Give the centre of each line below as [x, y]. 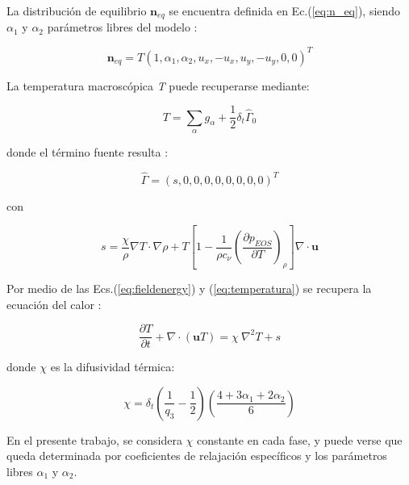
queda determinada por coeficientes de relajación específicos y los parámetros [197, 456]
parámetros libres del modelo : [122, 27]
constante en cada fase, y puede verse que [300, 439]
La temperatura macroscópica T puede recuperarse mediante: [158, 85]
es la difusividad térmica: [113, 367]
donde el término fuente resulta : [88, 152]
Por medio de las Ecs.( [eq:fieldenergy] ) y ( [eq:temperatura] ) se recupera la [189, 288]
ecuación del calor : [54, 304]
